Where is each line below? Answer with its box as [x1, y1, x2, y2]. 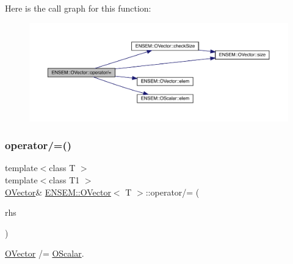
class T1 [49, 174, 80, 186]
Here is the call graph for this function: [5, 2, 151, 14]
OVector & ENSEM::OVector [5, 185, 111, 198]
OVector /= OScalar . [5, 247, 84, 260]
